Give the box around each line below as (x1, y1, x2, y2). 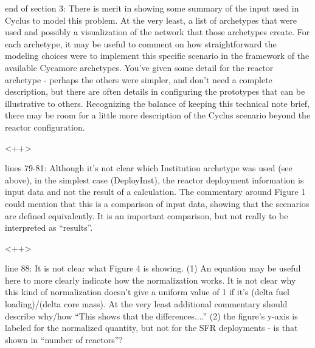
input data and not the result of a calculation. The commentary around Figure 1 (5, 185, 306, 198)
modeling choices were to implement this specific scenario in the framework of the (5, 49, 310, 62)
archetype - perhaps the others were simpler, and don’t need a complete (5, 73, 272, 86)
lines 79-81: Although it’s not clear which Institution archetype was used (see (5, 162, 292, 174)
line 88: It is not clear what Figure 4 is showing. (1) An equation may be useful (5, 262, 301, 275)
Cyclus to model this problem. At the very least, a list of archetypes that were (5, 13, 297, 26)
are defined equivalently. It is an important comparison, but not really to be (5, 209, 288, 222)
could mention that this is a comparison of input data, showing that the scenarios (5, 197, 310, 210)
